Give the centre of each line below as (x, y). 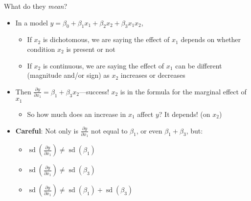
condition (41, 49)
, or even (149, 130)
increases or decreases (153, 75)
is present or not (91, 49)
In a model (32, 22)
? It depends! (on (184, 114)
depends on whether (211, 39)
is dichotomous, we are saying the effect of (106, 39)
